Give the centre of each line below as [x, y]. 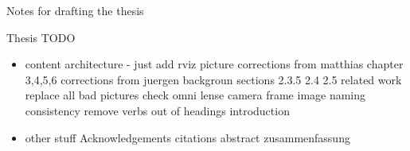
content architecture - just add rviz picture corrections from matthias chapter [214, 64]
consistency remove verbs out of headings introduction [157, 110]
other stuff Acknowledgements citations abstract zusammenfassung [187, 137]
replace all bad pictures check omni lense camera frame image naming [195, 95]
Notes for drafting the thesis [75, 10]
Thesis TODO [41, 37]
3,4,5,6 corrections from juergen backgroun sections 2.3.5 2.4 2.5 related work [213, 79]
